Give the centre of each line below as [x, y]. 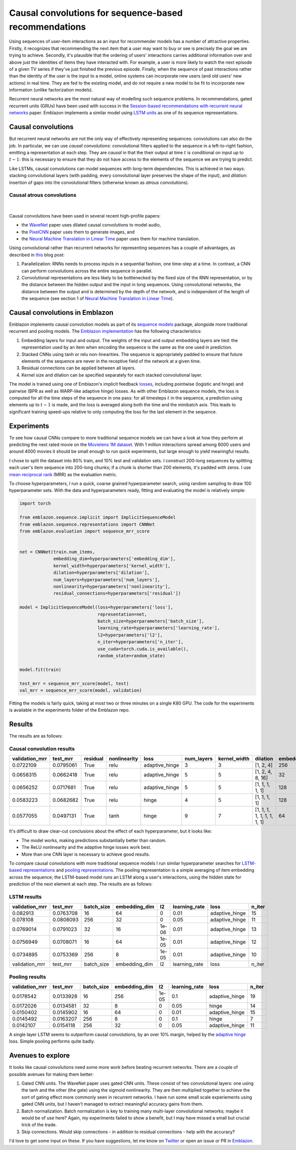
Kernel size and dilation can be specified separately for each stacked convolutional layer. [112, 375]
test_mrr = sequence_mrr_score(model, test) [74, 683]
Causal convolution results [42, 749]
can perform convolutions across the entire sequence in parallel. [87, 271]
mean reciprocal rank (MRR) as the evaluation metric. [63, 474]
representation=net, [122, 614]
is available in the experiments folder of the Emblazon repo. [70, 710]
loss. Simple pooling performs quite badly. [52, 1041]
